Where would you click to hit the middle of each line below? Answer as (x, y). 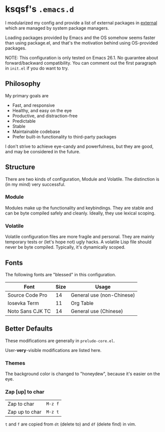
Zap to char (21, 404)
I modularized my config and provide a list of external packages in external (81, 23)
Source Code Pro (28, 295)
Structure (20, 167)
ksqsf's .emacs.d (40, 9)
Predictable (24, 121)
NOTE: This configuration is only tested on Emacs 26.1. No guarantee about (82, 57)
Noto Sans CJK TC (29, 311)
